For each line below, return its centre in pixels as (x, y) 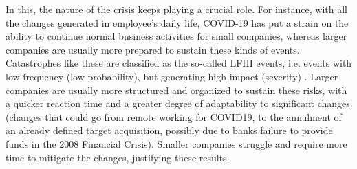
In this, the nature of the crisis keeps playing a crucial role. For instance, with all (176, 9)
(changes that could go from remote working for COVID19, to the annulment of (174, 116)
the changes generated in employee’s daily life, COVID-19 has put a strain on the (177, 22)
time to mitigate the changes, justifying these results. (118, 157)
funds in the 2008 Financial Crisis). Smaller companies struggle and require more (176, 143)
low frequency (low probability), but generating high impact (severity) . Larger (172, 76)
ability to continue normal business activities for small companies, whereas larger (176, 36)
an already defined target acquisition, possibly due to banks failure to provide (169, 130)
